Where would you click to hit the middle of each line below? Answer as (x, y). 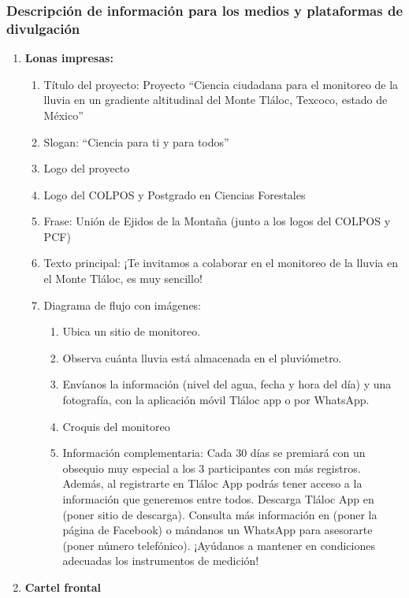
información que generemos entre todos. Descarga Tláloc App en (218, 499)
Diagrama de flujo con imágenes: (123, 305)
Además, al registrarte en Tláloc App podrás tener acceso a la (212, 483)
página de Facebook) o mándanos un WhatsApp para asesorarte (218, 530)
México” (63, 115)
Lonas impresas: (69, 58)
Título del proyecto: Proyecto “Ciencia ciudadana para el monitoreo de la (221, 84)
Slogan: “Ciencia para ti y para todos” (136, 141)
